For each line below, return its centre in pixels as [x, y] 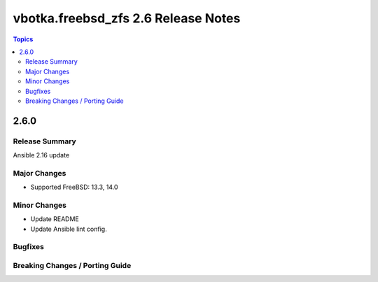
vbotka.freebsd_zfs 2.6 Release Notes [127, 18]
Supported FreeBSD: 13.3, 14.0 [74, 187]
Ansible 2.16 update [41, 155]
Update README [55, 219]
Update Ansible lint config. [69, 229]
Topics [23, 39]
